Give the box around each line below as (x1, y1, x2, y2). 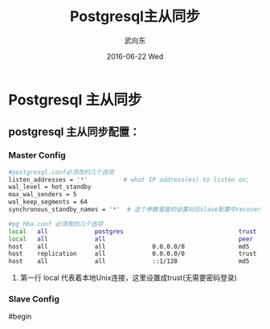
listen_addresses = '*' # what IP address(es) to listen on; (8, 175, 250, 183)
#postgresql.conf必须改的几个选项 (8, 168, 114, 176)
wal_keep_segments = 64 (8, 198, 88, 206)
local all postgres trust (8, 227, 257, 236)
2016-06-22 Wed (106, 51, 164, 61)
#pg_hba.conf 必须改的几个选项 (8, 220, 104, 228)
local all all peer (8, 235, 253, 243)
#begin (8, 311, 32, 322)
